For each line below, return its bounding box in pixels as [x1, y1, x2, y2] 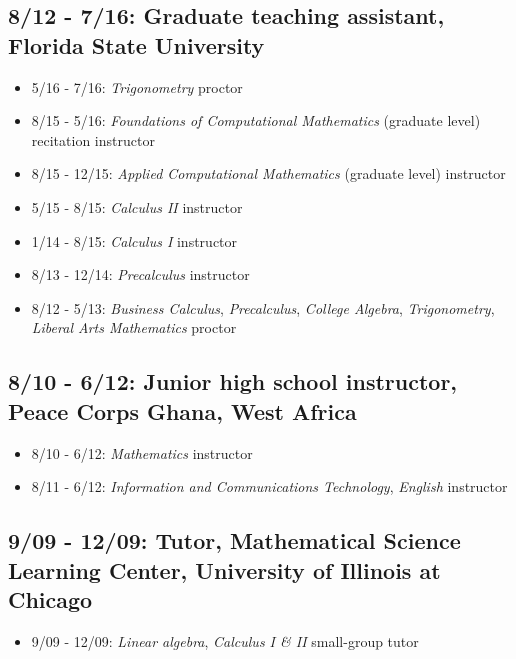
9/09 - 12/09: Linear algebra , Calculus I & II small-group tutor [31, 630, 419, 651]
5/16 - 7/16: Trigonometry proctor [31, 76, 243, 97]
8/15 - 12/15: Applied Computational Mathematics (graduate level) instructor [31, 163, 506, 184]
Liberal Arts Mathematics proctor [31, 317, 237, 338]
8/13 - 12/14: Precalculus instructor [31, 264, 250, 285]
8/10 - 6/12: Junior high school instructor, [8, 366, 458, 397]
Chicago [8, 583, 93, 614]
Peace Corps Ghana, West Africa [8, 395, 357, 426]
